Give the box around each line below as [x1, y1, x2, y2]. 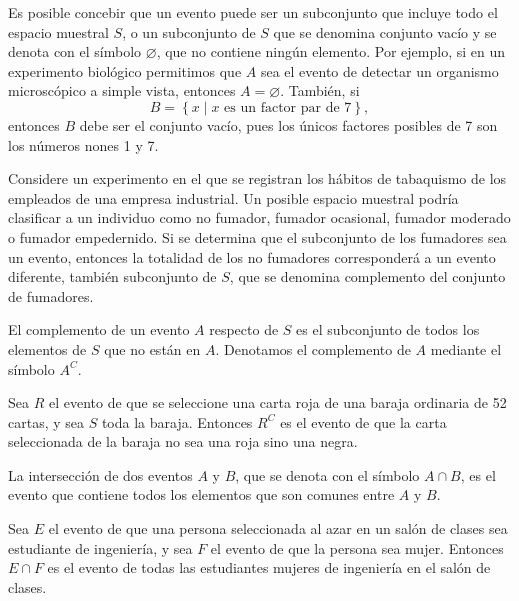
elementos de [8, 338, 87, 359]
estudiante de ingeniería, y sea [8, 537, 193, 558]
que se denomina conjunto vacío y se [273, 21, 497, 42]
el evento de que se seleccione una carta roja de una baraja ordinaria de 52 [48, 392, 507, 413]
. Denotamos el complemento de [215, 338, 411, 359]
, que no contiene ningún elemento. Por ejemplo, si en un [156, 41, 506, 62]
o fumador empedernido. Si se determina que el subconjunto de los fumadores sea [8, 226, 507, 247]
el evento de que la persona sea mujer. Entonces [210, 537, 504, 558]
